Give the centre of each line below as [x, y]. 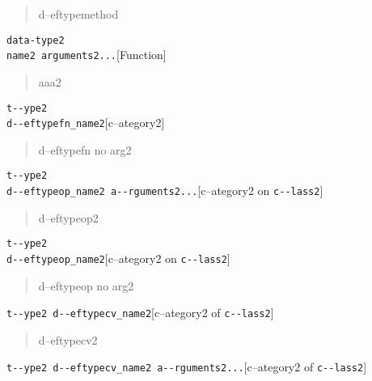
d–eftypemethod [78, 14]
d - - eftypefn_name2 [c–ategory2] [86, 123]
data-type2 [36, 40]
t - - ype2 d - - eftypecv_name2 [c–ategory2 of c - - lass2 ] [140, 313]
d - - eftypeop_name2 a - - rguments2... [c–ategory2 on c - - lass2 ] [165, 190]
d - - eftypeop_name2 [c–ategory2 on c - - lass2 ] [118, 258]
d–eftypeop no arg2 [86, 285]
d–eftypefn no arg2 [85, 149]
